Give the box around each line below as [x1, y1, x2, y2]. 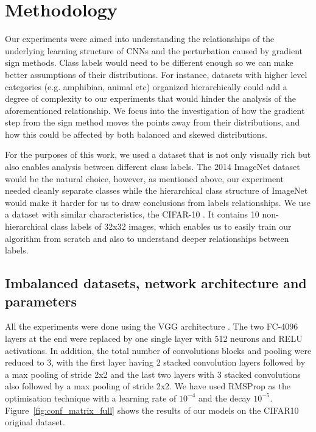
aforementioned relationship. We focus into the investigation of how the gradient [5, 104, 305, 116]
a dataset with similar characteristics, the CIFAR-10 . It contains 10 [5, 208, 259, 221]
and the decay [198, 391, 251, 404]
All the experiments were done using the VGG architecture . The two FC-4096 [5, 320, 298, 333]
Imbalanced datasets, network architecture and [5, 274, 307, 292]
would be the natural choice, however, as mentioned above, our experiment [5, 172, 284, 185]
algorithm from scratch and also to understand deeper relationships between [5, 232, 289, 244]
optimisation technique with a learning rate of [5, 391, 177, 404]
